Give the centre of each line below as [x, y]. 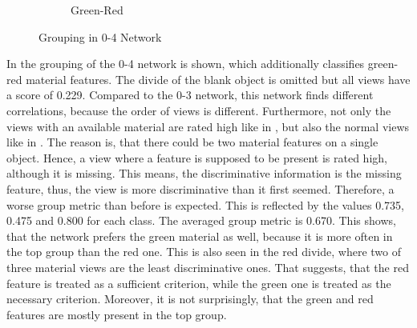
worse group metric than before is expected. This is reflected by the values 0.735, [205, 204]
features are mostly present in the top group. [117, 314]
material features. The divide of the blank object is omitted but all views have [218, 79]
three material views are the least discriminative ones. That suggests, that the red [208, 267]
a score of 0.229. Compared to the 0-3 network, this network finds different [190, 95]
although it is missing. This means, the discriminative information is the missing [204, 173]
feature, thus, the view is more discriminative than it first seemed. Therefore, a [200, 188]
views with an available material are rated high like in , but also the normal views [208, 126]
